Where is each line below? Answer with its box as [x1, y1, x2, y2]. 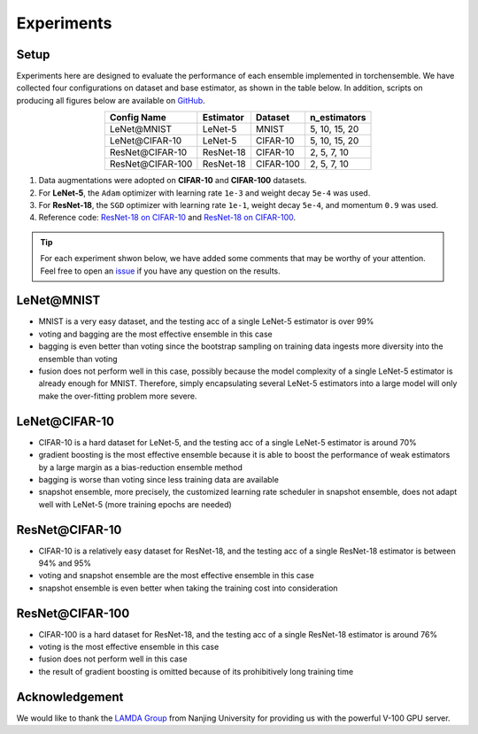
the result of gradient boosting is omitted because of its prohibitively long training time [38, 666, 354, 676]
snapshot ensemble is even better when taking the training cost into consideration [38, 583, 338, 593]
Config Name [109, 112, 167, 124]
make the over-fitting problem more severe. [38, 390, 197, 401]
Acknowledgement [16, 689, 124, 704]
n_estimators [310, 112, 366, 124]
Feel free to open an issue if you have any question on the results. [40, 266, 281, 276]
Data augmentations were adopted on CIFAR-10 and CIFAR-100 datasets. [38, 175, 307, 186]
